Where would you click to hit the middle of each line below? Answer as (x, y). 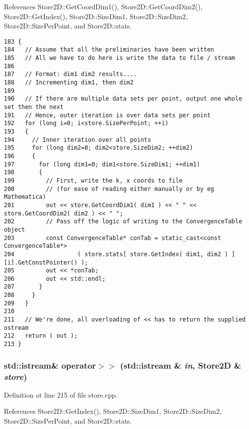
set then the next (34, 107)
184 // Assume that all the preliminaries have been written (109, 50)
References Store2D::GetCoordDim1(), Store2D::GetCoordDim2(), (103, 6)
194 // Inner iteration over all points (78, 140)
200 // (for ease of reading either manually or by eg (109, 189)
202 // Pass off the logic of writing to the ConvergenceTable (123, 222)
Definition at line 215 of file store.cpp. (61, 394)
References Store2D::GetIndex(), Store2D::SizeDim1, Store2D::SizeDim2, (113, 411)
